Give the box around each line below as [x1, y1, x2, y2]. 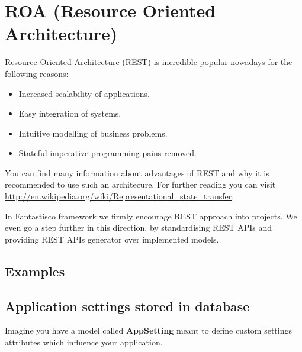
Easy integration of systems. [18, 107, 121, 120]
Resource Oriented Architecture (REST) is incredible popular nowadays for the [5, 56, 293, 68]
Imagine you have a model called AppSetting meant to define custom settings [5, 324, 292, 337]
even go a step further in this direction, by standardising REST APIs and [5, 221, 272, 234]
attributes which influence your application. [5, 336, 163, 348]
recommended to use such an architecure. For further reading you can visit [5, 178, 276, 190]
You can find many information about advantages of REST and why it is [5, 166, 269, 179]
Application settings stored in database [5, 296, 250, 315]
